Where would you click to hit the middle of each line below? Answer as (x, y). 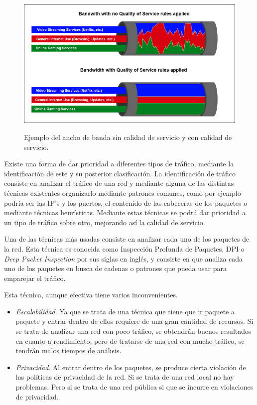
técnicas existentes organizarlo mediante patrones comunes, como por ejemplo (123, 193)
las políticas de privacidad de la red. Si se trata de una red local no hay (125, 377)
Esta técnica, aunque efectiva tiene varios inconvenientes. (91, 295)
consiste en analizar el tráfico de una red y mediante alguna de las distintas (119, 183)
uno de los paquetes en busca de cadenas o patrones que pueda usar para (116, 268)
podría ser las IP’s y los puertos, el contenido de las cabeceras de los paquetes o (126, 202)
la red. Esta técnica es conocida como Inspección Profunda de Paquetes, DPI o (124, 248)
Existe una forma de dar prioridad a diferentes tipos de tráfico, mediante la (119, 164)
